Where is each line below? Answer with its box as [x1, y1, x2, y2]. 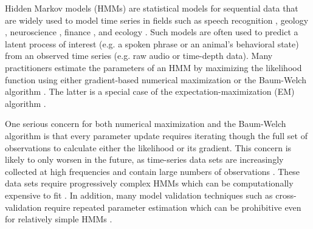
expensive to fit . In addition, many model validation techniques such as [5, 188, 273, 201]
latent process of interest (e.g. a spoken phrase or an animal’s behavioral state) [5, 37, 299, 50]
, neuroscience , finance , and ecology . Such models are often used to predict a [5, 26, 298, 38]
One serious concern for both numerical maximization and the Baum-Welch [5, 117, 286, 130]
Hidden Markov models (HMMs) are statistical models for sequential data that [5, 2, 298, 14]
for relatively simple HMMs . [5, 213, 112, 225]
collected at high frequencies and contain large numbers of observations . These [5, 165, 300, 177]
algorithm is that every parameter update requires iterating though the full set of [5, 129, 308, 142]
